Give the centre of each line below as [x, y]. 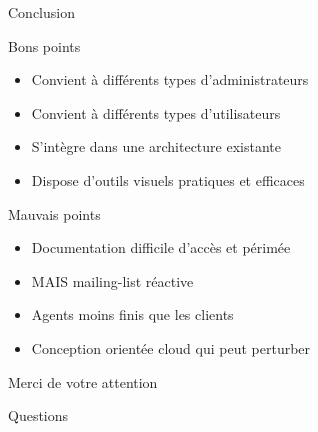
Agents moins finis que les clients [132, 314]
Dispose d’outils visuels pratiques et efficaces [168, 179]
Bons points [44, 45]
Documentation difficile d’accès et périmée [161, 247]
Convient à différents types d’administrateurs [170, 79]
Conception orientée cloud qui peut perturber [171, 347]
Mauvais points [54, 213]
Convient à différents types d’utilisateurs [156, 112]
